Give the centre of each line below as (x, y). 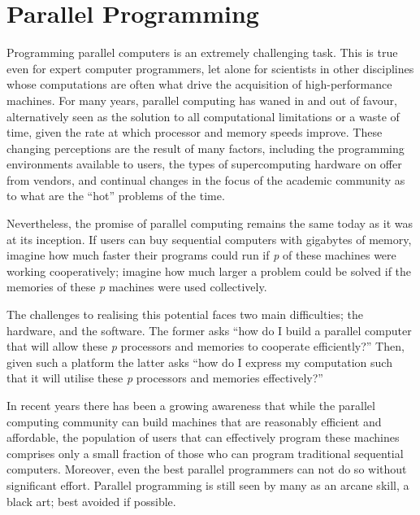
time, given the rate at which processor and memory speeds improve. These (195, 132)
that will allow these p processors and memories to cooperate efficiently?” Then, (206, 346)
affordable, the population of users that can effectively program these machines (203, 437)
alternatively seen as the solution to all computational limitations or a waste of (203, 116)
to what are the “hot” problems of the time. (116, 196)
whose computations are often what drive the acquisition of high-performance (199, 84)
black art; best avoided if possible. (91, 501)
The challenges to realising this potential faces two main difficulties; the (185, 314)
